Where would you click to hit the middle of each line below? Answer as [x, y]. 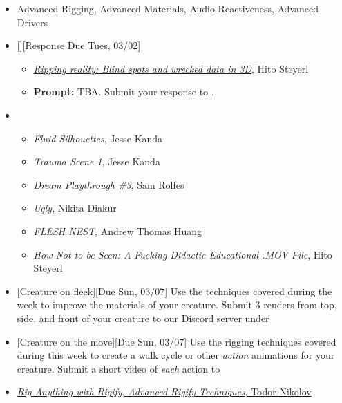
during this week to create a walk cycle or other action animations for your [176, 355]
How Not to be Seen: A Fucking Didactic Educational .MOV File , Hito [183, 254]
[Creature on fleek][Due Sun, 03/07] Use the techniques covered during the [174, 291]
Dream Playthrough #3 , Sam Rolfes [109, 184]
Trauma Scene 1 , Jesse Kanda [97, 161]
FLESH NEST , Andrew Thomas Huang [117, 231]
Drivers [32, 22]
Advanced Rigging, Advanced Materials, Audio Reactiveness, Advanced [168, 8]
